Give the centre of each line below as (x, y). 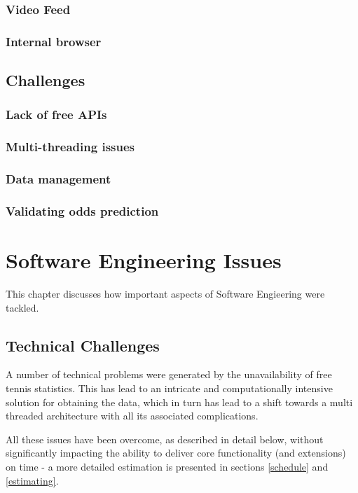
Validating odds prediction (82, 210)
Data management (58, 179)
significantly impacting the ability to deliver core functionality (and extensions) (176, 453)
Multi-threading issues (70, 147)
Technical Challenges (83, 345)
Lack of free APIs (56, 114)
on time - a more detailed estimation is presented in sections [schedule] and (167, 466)
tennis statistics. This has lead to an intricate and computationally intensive (169, 388)
